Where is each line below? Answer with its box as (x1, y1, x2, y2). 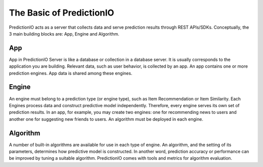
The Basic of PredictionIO (9, 7, 114, 18)
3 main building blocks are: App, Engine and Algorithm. (9, 31, 119, 37)
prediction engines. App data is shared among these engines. (9, 70, 132, 76)
